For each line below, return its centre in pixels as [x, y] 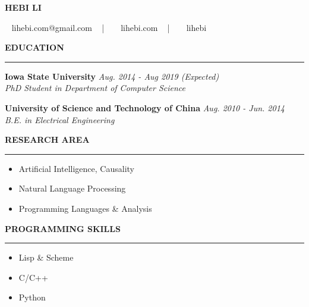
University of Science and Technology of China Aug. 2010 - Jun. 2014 [145, 107]
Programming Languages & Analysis [85, 208]
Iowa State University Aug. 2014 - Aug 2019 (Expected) [112, 76]
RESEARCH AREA [47, 140]
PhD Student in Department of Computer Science [95, 88]
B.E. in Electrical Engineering [60, 119]
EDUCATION [34, 47]
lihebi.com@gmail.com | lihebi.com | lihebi [109, 27]
